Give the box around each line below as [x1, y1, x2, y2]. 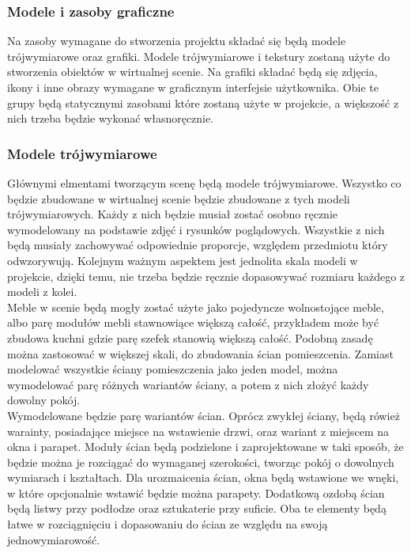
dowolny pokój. [7, 392, 81, 408]
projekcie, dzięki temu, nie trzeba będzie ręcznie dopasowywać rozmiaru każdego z [7, 267, 405, 284]
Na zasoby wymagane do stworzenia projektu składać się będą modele [7, 32, 346, 49]
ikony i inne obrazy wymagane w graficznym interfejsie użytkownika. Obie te [7, 79, 379, 95]
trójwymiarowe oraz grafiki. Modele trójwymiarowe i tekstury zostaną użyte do [7, 47, 390, 64]
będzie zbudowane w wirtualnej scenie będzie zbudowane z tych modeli [7, 190, 350, 206]
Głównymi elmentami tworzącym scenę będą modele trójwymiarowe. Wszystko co [7, 175, 402, 191]
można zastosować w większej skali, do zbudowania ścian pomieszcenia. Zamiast [7, 345, 394, 362]
